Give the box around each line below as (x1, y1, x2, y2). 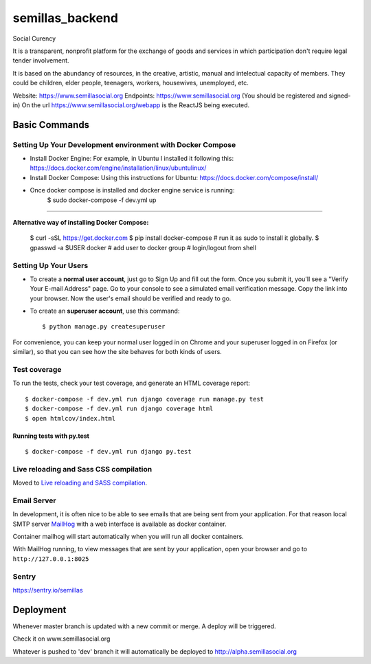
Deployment (12, 604, 67, 615)
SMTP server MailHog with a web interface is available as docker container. (12, 520, 227, 528)
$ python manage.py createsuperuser (42, 323, 166, 331)
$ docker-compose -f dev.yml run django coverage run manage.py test (25, 395, 265, 403)
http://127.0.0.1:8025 (12, 555, 89, 563)
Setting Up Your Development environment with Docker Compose (12, 140, 236, 149)
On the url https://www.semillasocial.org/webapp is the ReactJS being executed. (21, 100, 250, 109)
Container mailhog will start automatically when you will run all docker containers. (12, 533, 244, 541)
